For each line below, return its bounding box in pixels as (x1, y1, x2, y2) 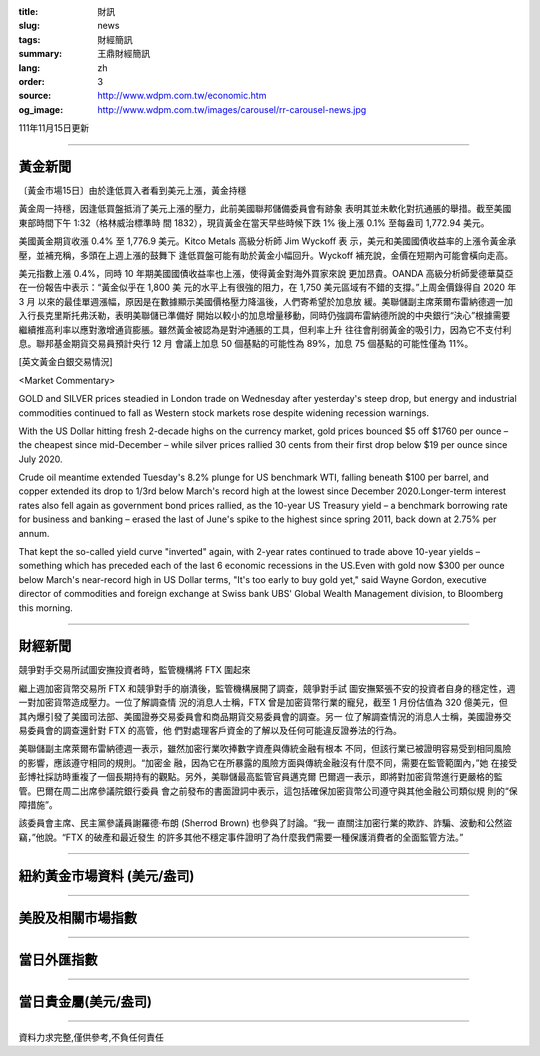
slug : (18, 20, 40, 32)
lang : (18, 61, 41, 74)
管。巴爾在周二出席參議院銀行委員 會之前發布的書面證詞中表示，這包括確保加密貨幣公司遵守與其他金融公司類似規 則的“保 (18, 785, 519, 797)
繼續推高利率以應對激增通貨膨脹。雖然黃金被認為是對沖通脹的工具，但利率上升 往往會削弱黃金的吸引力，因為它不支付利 (18, 323, 512, 335)
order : (18, 75, 45, 87)
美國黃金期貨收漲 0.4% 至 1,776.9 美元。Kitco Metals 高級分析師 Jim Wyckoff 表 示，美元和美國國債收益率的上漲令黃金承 (18, 235, 517, 247)
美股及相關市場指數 (18, 909, 137, 926)
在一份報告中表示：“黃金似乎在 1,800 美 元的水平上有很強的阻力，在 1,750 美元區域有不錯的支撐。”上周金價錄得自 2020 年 (18, 281, 517, 294)
